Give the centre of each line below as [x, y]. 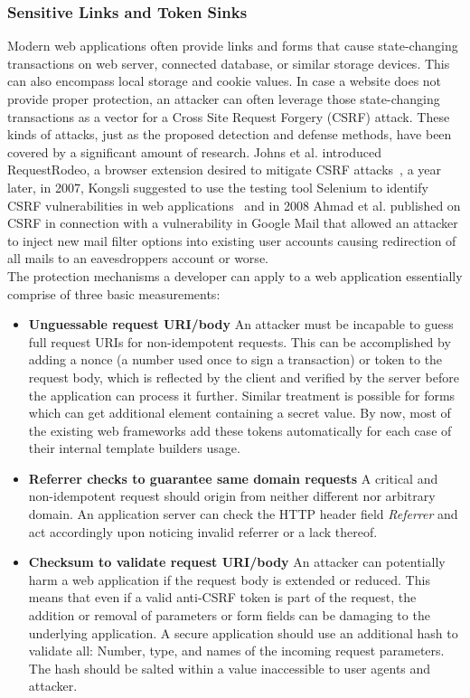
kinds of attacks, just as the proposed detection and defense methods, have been [230, 134]
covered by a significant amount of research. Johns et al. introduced [194, 151]
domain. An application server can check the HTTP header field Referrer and [243, 514]
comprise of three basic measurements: [114, 293]
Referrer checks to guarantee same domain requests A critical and [233, 478]
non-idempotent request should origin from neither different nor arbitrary [232, 496]
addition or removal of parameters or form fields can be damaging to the [229, 615]
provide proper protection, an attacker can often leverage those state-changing [224, 99]
